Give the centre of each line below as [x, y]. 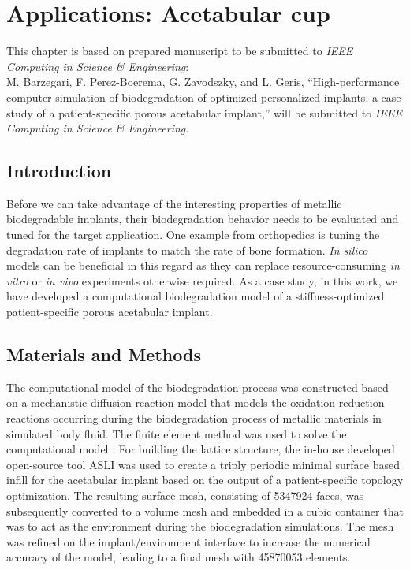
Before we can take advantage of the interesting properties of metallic [174, 203]
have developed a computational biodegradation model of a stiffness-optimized [196, 296]
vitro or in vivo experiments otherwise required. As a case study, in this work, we [202, 280]
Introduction [59, 171]
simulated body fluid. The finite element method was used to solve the [177, 433]
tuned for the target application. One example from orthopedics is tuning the [193, 235]
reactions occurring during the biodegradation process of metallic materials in [194, 418]
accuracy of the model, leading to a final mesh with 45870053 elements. [179, 557]
